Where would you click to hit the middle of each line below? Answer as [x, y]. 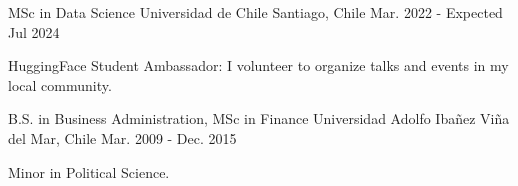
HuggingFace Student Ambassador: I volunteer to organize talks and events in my [258, 65]
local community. [60, 84]
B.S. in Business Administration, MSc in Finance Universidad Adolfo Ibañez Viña [259, 118]
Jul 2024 [34, 31]
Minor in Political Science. [89, 171]
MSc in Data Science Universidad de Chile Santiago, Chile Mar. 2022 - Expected [255, 12]
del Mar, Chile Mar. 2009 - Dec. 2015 [122, 137]
